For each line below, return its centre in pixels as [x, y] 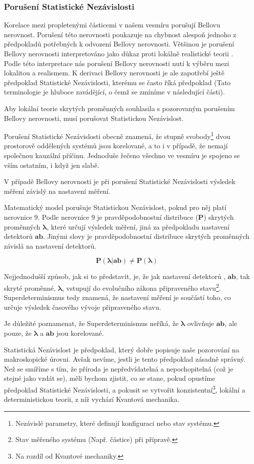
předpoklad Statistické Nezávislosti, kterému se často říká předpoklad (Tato [117, 82]
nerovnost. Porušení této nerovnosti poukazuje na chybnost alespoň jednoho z [120, 34]
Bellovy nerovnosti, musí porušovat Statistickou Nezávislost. [94, 118]
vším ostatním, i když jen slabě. [52, 165]
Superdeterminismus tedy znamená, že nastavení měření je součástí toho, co [117, 297]
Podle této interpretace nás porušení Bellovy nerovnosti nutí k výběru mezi [116, 63]
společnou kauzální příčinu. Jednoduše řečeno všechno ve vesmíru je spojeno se [122, 155]
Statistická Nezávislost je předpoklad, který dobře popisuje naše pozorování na [122, 349]
